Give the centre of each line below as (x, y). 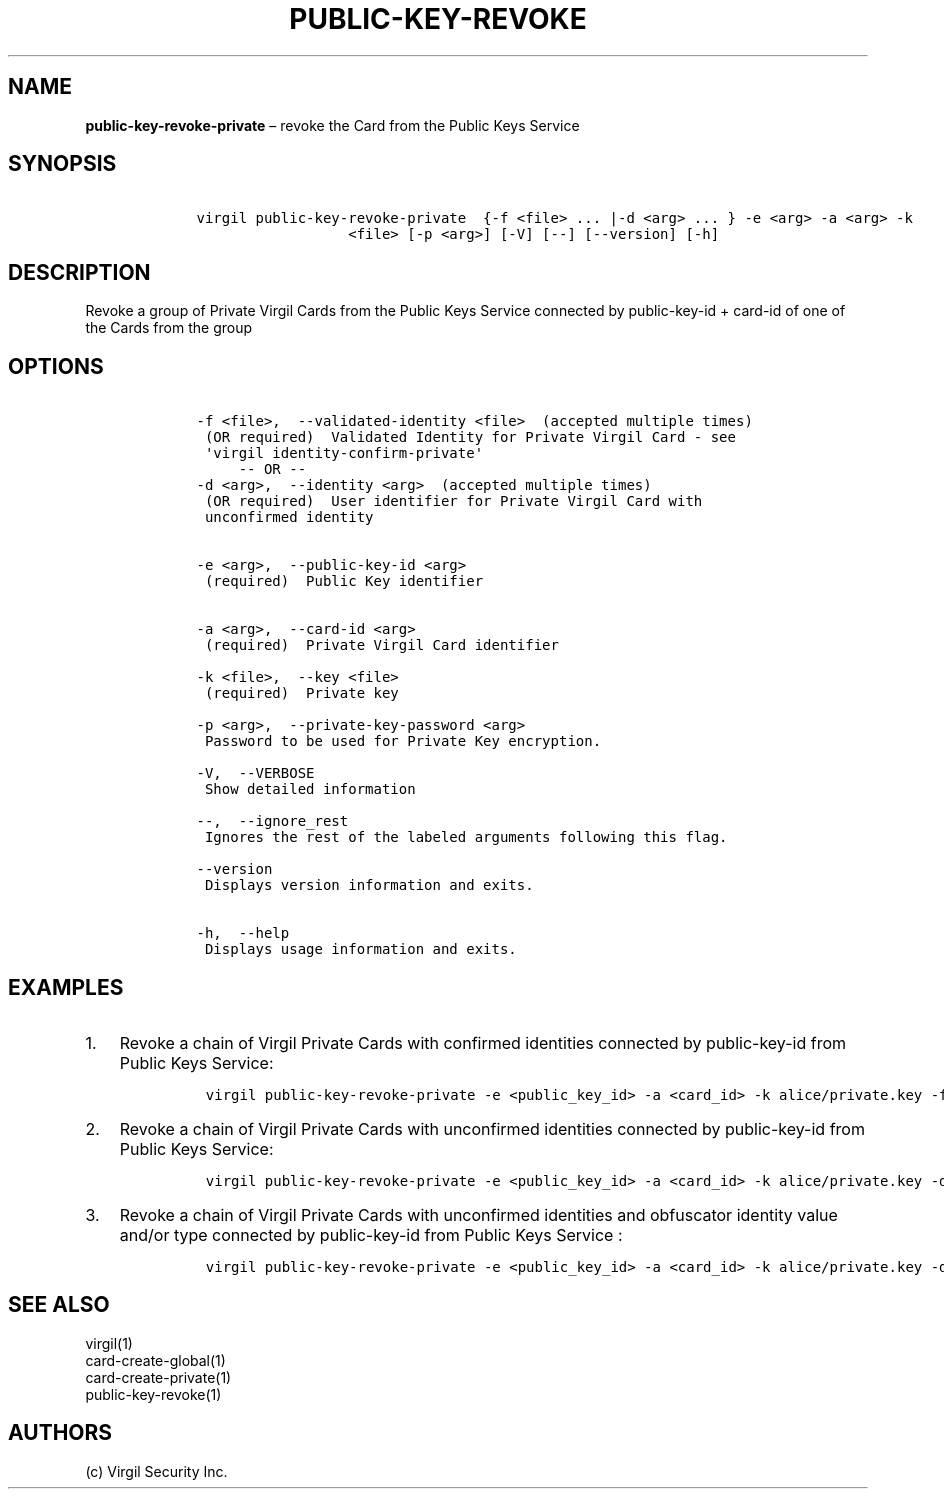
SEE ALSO (59, 1305)
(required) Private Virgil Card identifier (381, 645)
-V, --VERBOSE (255, 773)
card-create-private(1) (158, 1377)
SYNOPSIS (62, 164)
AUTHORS (60, 1433)
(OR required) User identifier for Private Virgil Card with (453, 501)
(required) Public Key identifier (344, 581)
